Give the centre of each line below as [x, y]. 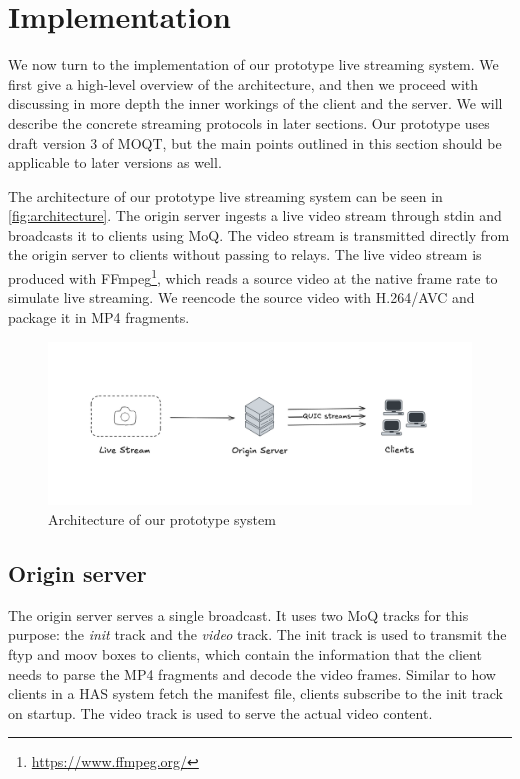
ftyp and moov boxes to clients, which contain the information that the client [245, 654]
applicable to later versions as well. [115, 162]
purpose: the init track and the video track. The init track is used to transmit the [257, 634]
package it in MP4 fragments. [99, 316]
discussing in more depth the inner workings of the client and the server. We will [255, 103]
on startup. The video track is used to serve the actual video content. [220, 712]
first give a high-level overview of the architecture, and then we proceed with [243, 83]
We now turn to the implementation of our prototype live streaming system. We [253, 64]
